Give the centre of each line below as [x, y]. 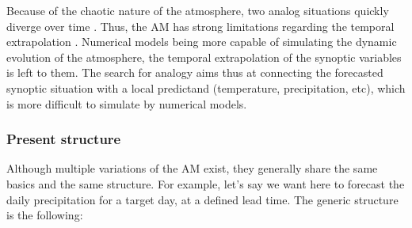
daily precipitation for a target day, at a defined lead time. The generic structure [202, 199]
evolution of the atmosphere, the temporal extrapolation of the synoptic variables [204, 57]
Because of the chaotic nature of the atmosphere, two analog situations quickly [198, 10]
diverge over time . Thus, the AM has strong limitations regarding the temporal [200, 26]
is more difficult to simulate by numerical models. [127, 103]
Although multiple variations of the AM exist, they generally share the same [192, 168]
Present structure [64, 139]
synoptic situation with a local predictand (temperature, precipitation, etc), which [206, 87]
